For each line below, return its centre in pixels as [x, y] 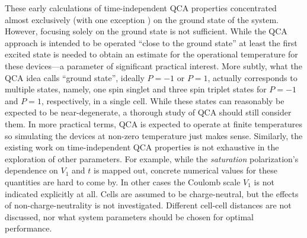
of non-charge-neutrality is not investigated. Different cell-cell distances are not [148, 205]
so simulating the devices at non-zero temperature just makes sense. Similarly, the [154, 135]
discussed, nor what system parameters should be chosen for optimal [129, 216]
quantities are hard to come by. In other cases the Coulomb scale [123, 181]
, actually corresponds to [252, 77]
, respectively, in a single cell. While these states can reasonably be [163, 100]
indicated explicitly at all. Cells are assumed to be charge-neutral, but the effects [152, 193]
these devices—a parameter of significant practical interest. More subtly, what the [153, 65]
